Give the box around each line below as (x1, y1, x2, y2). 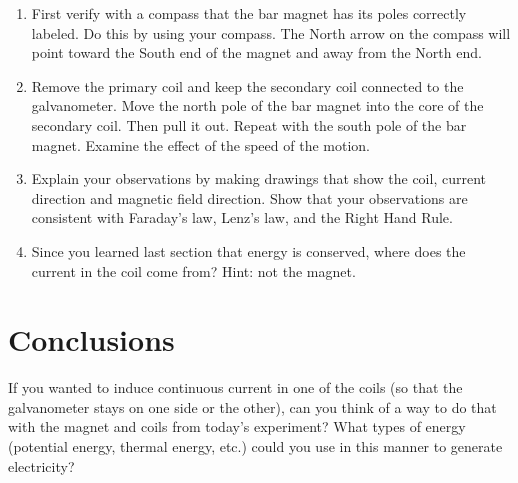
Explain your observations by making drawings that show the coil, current (31, 168, 486, 189)
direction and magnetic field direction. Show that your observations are (31, 187, 468, 208)
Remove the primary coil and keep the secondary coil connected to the (31, 75, 464, 96)
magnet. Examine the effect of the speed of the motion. (31, 134, 370, 155)
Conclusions (8, 319, 175, 360)
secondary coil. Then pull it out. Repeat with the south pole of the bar (31, 114, 467, 135)
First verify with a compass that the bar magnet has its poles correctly (31, 3, 467, 23)
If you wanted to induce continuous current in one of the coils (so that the (8, 377, 463, 398)
